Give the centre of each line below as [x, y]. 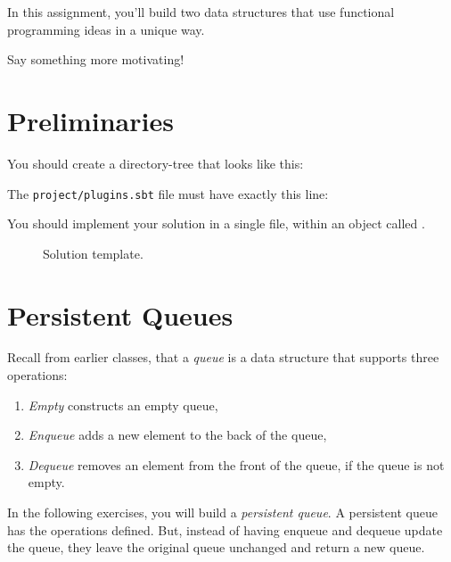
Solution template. [93, 253]
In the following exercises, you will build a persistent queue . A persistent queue [222, 512]
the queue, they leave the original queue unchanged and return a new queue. [216, 547]
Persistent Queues [120, 314]
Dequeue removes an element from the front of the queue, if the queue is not [236, 464]
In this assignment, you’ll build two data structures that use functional [201, 12]
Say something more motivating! [96, 59]
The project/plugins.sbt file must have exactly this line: [168, 193]
